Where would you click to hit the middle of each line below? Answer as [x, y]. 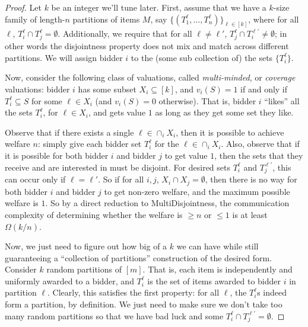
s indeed [272, 292]
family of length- [35, 19]
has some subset [107, 89]
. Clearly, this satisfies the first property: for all [134, 292]
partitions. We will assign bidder [64, 57]
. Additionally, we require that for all [125, 33]
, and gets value [117, 112]
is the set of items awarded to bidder [214, 280]
